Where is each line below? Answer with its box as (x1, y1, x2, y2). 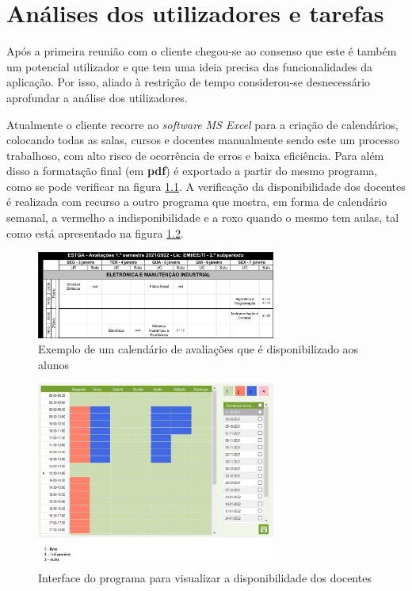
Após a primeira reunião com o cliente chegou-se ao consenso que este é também (6, 43, 397, 59)
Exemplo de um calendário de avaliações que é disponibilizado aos (38, 341, 359, 357)
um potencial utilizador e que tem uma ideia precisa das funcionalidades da (6, 58, 372, 74)
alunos (38, 356, 69, 372)
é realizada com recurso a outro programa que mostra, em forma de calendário (6, 193, 387, 210)
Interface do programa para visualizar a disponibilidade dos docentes (38, 569, 372, 585)
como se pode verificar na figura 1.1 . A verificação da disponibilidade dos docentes (6, 177, 406, 194)
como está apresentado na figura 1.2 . (6, 224, 184, 241)
